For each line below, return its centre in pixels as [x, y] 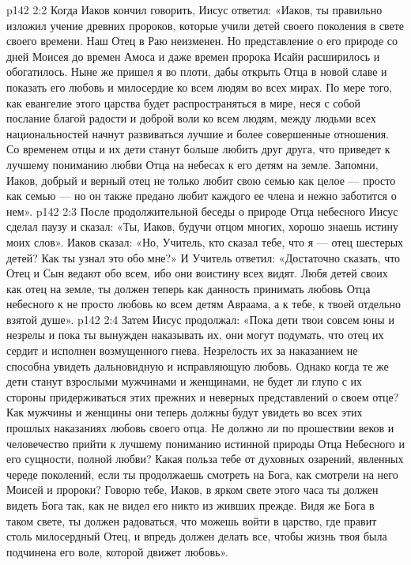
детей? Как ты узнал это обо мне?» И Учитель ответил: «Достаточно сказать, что [204, 257]
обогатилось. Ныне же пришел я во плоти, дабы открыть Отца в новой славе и [197, 72]
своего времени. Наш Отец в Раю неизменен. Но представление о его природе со [202, 41]
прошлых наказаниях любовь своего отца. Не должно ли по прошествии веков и [200, 428]
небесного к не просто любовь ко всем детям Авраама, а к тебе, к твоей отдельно [204, 304]
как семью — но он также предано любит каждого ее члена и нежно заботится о [202, 196]
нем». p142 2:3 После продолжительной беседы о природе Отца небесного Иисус [202, 211]
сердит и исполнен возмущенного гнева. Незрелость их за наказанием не [182, 350]
